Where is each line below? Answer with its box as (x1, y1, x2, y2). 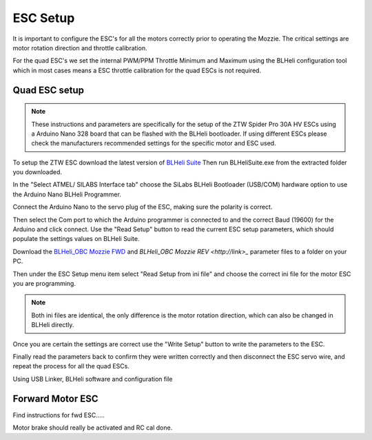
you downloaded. (12, 168, 62, 176)
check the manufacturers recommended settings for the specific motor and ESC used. (31, 139, 276, 147)
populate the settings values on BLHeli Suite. (12, 235, 140, 243)
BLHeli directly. (31, 321, 74, 329)
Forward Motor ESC (12, 392, 99, 404)
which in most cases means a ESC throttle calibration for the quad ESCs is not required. (12, 66, 262, 74)
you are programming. (12, 279, 76, 287)
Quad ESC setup (12, 84, 85, 96)
